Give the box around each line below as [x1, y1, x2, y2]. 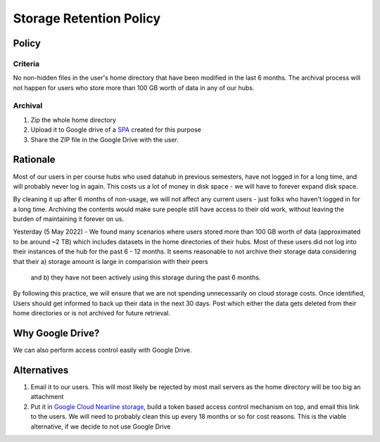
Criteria [13, 58, 40, 68]
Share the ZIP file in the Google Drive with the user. [30, 135, 179, 144]
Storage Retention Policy [13, 11, 161, 26]
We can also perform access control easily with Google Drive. [13, 346, 193, 355]
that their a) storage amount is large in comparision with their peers [13, 257, 208, 265]
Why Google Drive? [13, 327, 100, 339]
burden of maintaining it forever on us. [13, 215, 125, 223]
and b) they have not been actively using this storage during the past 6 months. [30, 273, 261, 282]
